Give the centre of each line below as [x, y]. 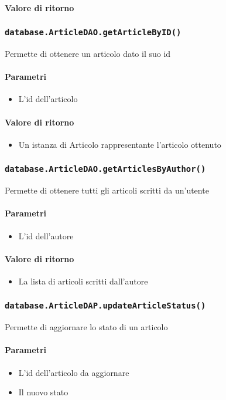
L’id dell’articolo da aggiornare [74, 372]
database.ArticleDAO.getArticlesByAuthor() [105, 169]
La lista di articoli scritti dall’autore [83, 281]
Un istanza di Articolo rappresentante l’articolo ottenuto [120, 144]
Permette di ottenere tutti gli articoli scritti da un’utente [107, 190]
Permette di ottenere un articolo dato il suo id [88, 53]
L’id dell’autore [46, 235]
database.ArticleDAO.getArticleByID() [93, 33]
